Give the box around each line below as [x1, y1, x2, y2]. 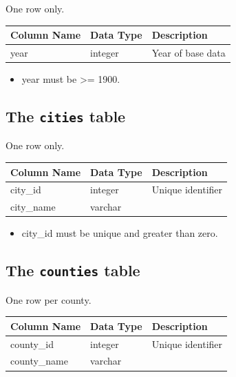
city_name [10, 200, 56, 214]
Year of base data [151, 45, 226, 59]
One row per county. [6, 292, 92, 307]
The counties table [6, 260, 140, 281]
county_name [10, 354, 68, 368]
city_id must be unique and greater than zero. [21, 226, 218, 240]
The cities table [6, 106, 126, 127]
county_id [10, 336, 54, 351]
